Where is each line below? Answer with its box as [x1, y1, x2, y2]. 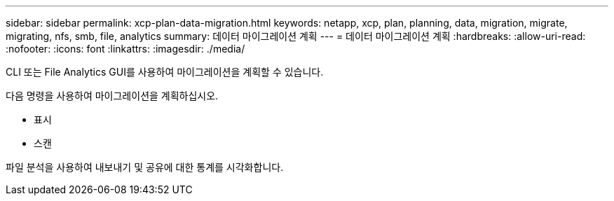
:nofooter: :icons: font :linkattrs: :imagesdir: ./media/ [6, 43, 245, 55]
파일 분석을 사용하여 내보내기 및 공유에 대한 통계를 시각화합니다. [6, 161, 284, 173]
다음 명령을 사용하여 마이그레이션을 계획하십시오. [6, 90, 219, 102]
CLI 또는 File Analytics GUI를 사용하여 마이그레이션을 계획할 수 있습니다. [6, 66, 324, 78]
